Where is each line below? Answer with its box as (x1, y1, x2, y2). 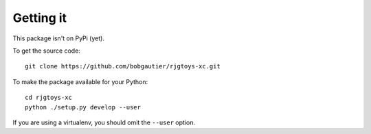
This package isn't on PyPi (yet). (12, 34, 104, 42)
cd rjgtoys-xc (25, 94, 72, 102)
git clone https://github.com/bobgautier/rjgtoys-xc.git (25, 62, 221, 70)
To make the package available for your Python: (12, 77, 148, 85)
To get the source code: (12, 46, 80, 55)
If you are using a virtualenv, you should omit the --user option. (12, 118, 196, 126)
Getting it (12, 10, 67, 25)
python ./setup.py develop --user (25, 103, 141, 111)
